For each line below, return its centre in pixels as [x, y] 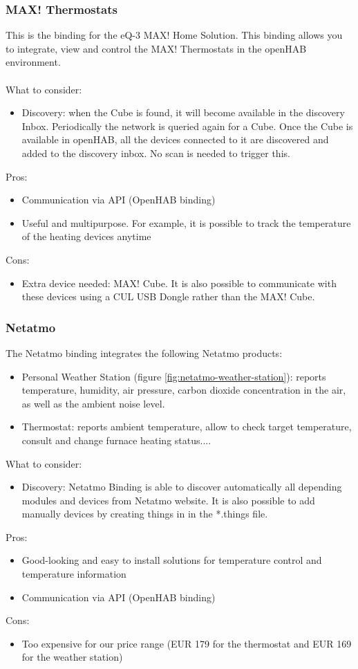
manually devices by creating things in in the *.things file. [145, 514]
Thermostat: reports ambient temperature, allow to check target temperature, [187, 427]
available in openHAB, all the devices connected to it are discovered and [175, 139]
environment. [33, 62]
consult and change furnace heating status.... [116, 440]
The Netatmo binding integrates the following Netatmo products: [144, 352]
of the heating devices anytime [86, 236]
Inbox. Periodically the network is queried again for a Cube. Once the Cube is [187, 126]
